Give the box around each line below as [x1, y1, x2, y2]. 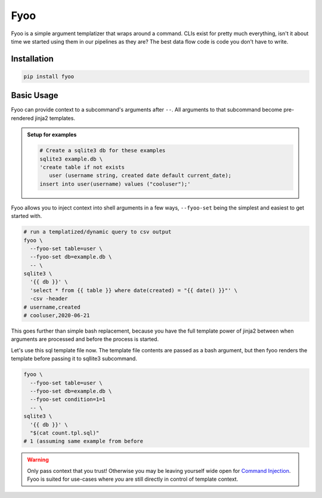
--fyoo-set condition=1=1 [30, 396, 106, 403]
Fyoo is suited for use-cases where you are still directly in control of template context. [27, 475, 239, 483]
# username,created [23, 303, 80, 311]
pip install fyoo [23, 73, 75, 80]
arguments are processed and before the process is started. [11, 336, 159, 343]
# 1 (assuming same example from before [23, 438, 143, 445]
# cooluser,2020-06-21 [23, 312, 90, 319]
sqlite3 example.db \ [39, 155, 103, 162]
